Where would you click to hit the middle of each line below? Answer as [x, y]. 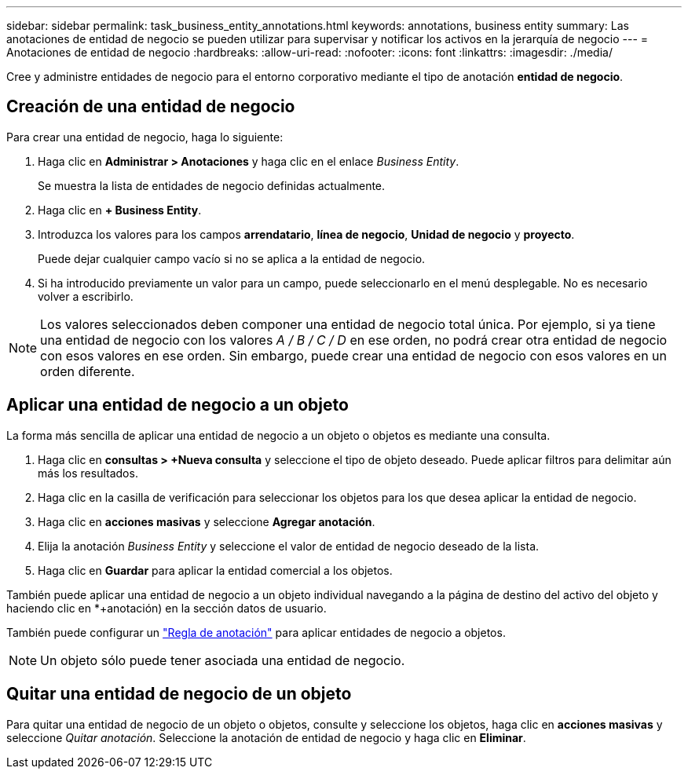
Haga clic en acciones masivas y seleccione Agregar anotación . [207, 521]
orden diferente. [88, 371]
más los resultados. [88, 473]
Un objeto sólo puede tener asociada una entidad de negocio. [223, 660]
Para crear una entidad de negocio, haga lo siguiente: [145, 137]
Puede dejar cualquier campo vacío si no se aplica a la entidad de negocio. [232, 258]
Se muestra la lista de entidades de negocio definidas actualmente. [212, 185]
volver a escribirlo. [86, 296]
